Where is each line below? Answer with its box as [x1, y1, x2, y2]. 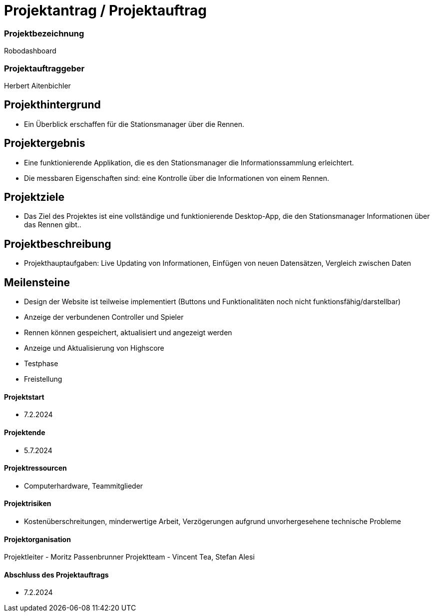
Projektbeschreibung [4, 237, 111, 250]
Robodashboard [4, 46, 56, 55]
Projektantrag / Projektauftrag [4, 2, 207, 19]
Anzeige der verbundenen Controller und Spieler [24, 313, 184, 322]
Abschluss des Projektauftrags [4, 570, 109, 579]
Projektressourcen [4, 464, 67, 473]
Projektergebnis [4, 137, 85, 150]
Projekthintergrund [4, 98, 101, 111]
